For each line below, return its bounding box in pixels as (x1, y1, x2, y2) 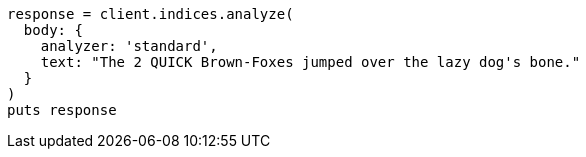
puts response (7, 102, 117, 118)
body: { (23, 22, 83, 38)
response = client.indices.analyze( (7, 6, 294, 22)
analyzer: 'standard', (40, 38, 218, 54)
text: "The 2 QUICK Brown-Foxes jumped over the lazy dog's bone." (40, 54, 581, 70)
